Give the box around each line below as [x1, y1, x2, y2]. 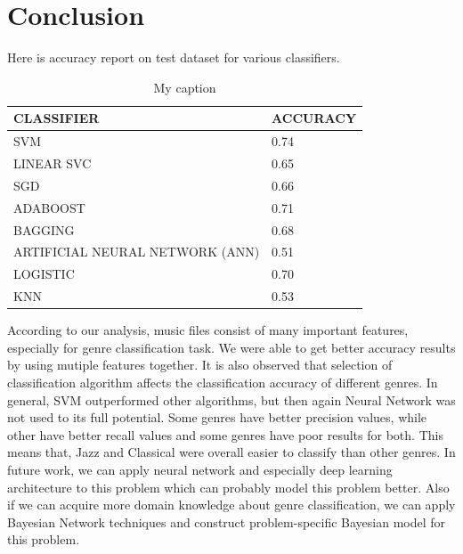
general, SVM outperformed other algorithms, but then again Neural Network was [7, 390, 456, 409]
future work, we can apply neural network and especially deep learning [7, 460, 393, 478]
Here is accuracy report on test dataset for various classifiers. [7, 48, 340, 67]
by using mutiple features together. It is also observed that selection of [7, 355, 393, 374]
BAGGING [13, 220, 75, 239]
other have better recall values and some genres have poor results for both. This [7, 425, 443, 444]
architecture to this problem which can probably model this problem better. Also [7, 477, 450, 496]
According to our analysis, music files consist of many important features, [7, 321, 409, 339]
